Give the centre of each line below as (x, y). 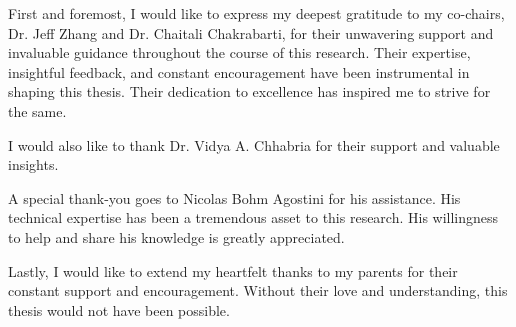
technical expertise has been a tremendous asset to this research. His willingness (253, 217)
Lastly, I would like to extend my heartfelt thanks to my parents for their (233, 270)
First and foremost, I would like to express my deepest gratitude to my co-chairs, (256, 13)
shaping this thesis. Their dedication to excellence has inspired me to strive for (249, 91)
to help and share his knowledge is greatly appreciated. (176, 236)
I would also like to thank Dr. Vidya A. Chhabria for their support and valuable (254, 144)
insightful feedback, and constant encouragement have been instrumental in (239, 71)
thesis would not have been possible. (119, 309)
